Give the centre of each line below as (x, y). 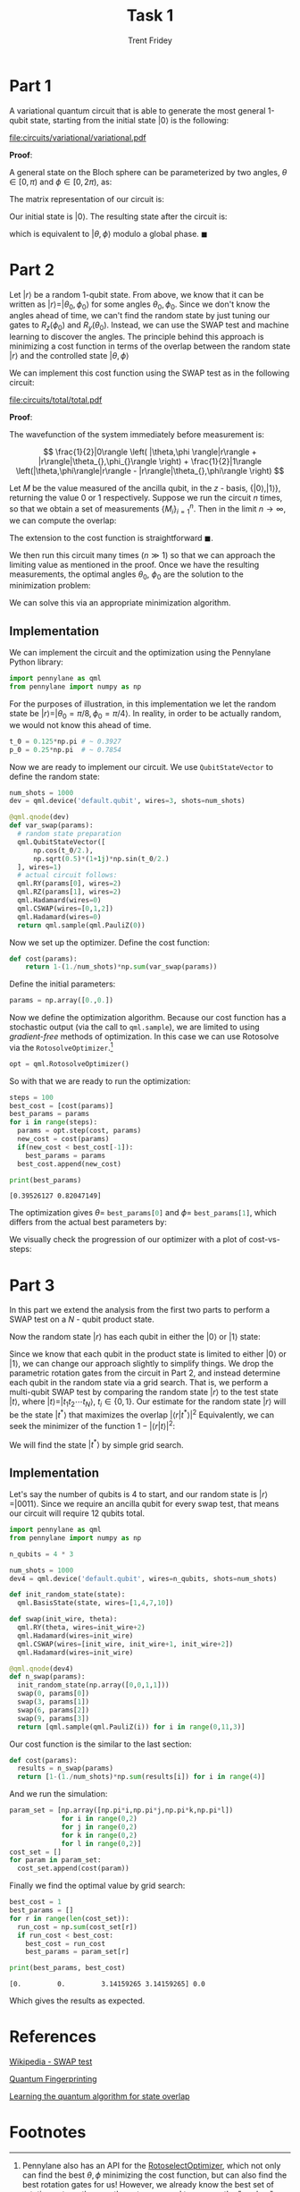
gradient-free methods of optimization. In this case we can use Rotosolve (144, 1037)
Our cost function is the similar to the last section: (100, 1744)
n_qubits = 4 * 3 (42, 1554)
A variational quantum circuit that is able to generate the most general (137, 110)
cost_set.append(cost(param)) (73, 1869)
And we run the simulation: (58, 1794)
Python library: (37, 662)
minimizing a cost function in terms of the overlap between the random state (150, 346)
